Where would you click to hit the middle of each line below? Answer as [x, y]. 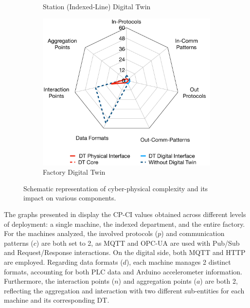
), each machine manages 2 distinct [179, 262]
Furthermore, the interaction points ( [59, 281]
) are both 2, [219, 281]
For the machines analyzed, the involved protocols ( [81, 233]
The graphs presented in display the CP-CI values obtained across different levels [125, 214]
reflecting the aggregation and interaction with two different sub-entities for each [124, 290]
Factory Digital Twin [74, 172]
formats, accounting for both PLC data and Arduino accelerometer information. [123, 271]
